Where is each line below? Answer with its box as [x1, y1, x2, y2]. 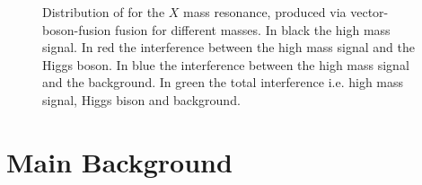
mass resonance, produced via [183, 3, 347, 21]
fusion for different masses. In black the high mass [115, 20, 391, 39]
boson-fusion [42, 20, 111, 39]
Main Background [6, 143, 233, 180]
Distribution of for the [42, 3, 165, 21]
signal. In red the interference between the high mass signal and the [42, 38, 415, 57]
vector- [350, 3, 389, 21]
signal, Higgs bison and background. [42, 90, 241, 109]
